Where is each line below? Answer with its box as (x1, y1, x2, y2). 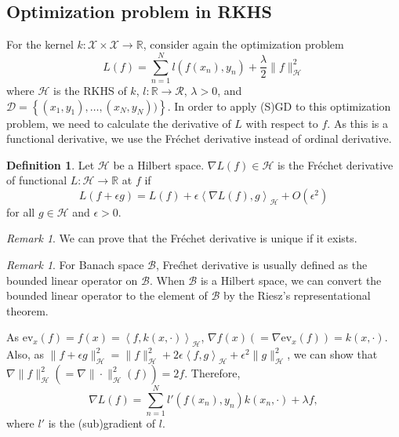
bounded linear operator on (6, 271, 138, 288)
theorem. (6, 302, 49, 319)
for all (6, 203, 35, 220)
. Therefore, (184, 365, 241, 381)
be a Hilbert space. (113, 156, 205, 173)
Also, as (6, 346, 44, 362)
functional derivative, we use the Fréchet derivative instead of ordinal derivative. (6, 130, 392, 147)
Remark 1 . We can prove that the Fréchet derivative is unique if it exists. (6, 230, 357, 246)
